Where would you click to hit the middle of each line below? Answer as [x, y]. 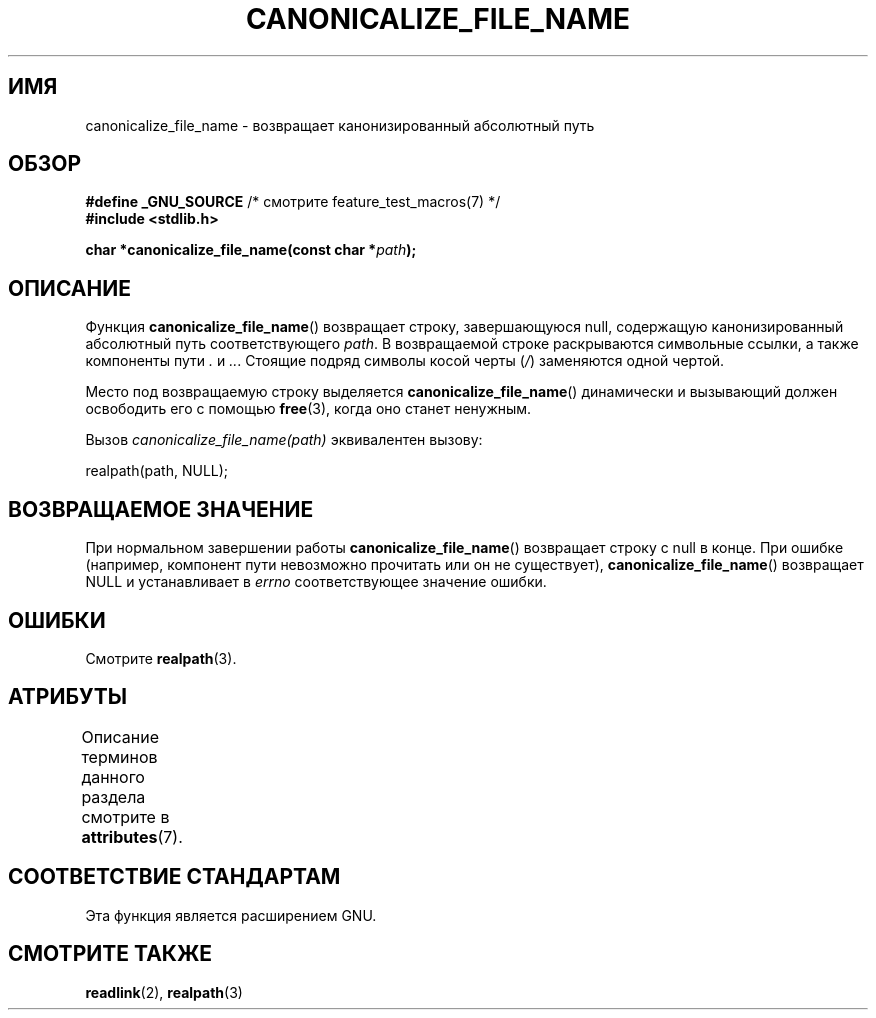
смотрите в [125, 816]
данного [113, 776]
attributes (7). [132, 836]
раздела [113, 796]
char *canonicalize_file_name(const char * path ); [251, 250]
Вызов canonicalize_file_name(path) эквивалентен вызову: [284, 440]
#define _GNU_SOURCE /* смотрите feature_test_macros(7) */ [293, 202]
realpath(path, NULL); [157, 471]
